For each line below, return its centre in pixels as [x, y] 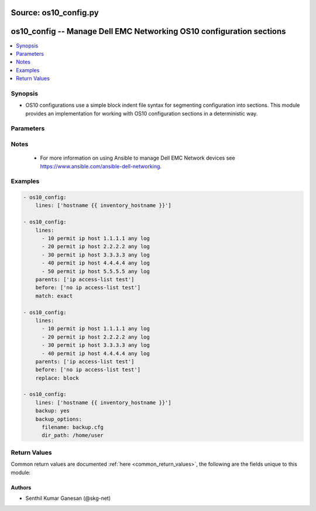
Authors [21, 488]
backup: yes [53, 411]
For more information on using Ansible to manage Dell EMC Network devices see [138, 158]
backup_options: [59, 419]
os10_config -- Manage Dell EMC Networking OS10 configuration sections [148, 31]
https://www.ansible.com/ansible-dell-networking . [101, 166]
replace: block [57, 378]
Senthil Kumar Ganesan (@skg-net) [68, 498]
